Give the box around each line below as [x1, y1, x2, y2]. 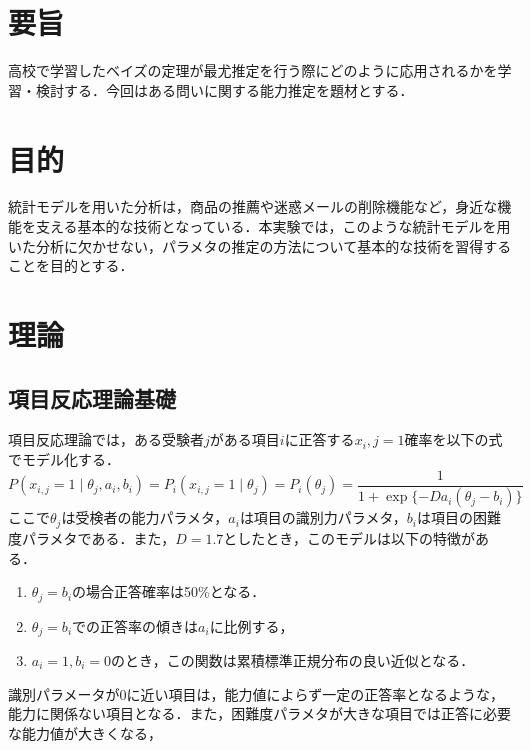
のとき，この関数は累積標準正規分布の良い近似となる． [111, 650, 475, 671]
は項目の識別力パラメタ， [239, 507, 407, 528]
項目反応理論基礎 [8, 382, 176, 413]
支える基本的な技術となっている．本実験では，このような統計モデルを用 [35, 216, 511, 237]
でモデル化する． [8, 448, 120, 469]
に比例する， [209, 615, 294, 636]
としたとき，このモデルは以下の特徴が [223, 527, 475, 548]
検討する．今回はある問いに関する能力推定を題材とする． [35, 79, 414, 100]
